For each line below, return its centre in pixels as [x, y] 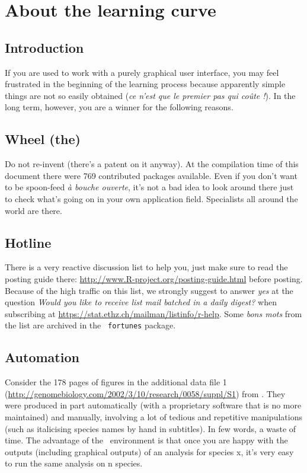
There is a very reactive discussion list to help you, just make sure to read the [146, 267]
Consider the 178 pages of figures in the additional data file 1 [116, 382]
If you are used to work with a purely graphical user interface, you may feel [142, 72]
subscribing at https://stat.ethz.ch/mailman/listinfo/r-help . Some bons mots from [153, 313]
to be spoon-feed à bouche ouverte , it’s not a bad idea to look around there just [149, 187]
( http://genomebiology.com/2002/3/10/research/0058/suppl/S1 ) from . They [145, 393]
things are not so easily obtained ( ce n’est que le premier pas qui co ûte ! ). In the [150, 95]
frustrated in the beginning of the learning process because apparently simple [145, 84]
